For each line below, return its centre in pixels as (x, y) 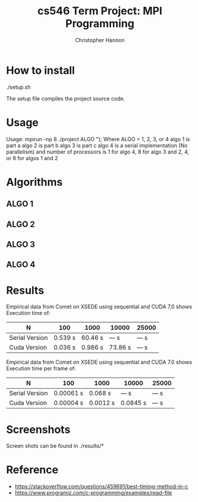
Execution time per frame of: (41, 369)
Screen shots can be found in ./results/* (55, 446)
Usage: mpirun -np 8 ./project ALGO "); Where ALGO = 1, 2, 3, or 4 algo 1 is (98, 139)
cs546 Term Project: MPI (100, 11)
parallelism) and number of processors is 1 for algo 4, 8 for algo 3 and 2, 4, (98, 152)
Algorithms (34, 182)
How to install (41, 70)
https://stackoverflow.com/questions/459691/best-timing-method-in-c (101, 487)
